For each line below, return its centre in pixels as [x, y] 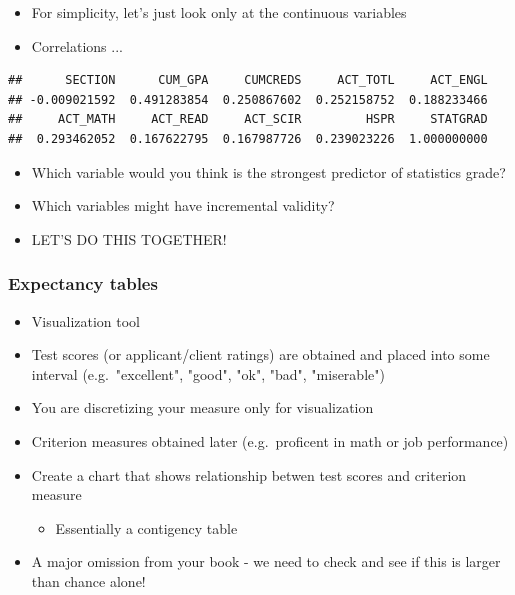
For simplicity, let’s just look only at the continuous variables [219, 12]
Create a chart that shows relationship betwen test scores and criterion [249, 474]
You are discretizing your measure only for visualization [202, 407]
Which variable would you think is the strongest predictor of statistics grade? [268, 171]
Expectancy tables [83, 283]
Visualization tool [86, 320]
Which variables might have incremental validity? [183, 205]
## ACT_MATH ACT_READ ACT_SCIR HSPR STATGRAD [248, 119]
